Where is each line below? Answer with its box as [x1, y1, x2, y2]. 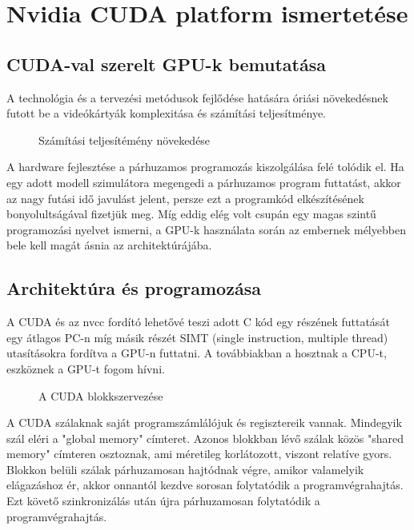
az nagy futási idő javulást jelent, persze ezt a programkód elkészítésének [6, 189, 364, 206]
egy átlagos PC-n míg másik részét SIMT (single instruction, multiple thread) [6, 329, 388, 345]
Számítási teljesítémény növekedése [38, 131, 211, 148]
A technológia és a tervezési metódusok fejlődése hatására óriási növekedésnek [6, 89, 388, 106]
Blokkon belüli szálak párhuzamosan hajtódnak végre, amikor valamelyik [6, 460, 364, 477]
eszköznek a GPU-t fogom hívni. [6, 360, 165, 377]
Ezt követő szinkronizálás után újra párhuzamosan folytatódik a [6, 492, 320, 509]
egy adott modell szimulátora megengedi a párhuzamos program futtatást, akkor [6, 173, 401, 190]
